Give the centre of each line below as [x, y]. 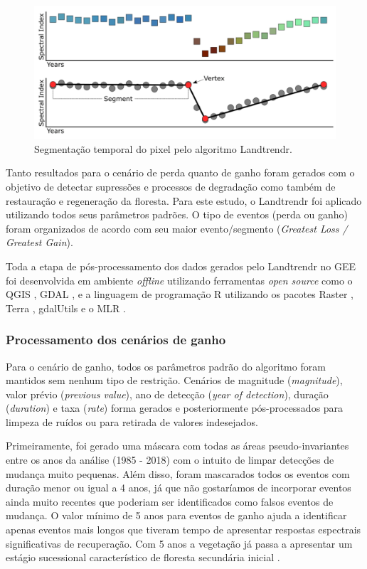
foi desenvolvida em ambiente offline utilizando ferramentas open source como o [179, 280]
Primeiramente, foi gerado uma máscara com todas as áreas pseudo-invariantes [177, 446]
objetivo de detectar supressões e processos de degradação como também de [171, 186]
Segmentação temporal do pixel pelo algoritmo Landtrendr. [163, 148]
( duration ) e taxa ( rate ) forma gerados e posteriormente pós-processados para [175, 408]
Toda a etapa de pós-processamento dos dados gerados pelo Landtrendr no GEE [181, 266]
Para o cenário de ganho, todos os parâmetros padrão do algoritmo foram [166, 366]
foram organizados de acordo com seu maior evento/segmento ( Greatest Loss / [177, 228]
